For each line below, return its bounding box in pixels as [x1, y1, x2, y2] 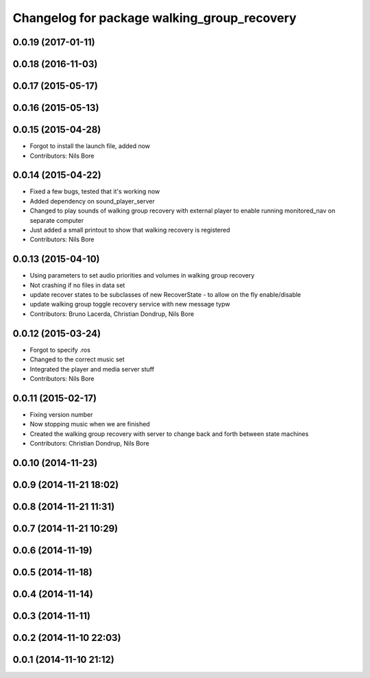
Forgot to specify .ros [29, 346, 90, 354]
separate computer [29, 216, 84, 224]
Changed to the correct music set [29, 355, 125, 363]
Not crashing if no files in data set [29, 281, 125, 289]
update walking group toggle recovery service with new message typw [29, 300, 230, 308]
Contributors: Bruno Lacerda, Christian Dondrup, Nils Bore [29, 309, 195, 318]
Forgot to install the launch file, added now [29, 142, 151, 150]
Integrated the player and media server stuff [29, 365, 154, 373]
